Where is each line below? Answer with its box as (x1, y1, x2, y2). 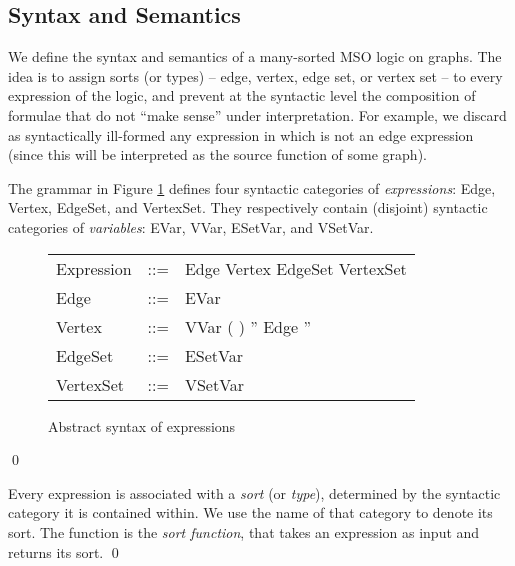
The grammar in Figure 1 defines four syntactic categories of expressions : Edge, (8, 177, 496, 198)
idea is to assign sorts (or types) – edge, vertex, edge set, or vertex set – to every (8, 65, 503, 86)
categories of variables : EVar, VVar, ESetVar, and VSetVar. (8, 216, 374, 237)
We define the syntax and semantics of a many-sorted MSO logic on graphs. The (8, 46, 502, 67)
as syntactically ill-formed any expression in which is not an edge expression (8, 124, 474, 145)
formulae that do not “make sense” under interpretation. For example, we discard (8, 104, 507, 125)
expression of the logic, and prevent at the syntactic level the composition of (8, 85, 476, 106)
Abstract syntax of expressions (48, 415, 236, 436)
